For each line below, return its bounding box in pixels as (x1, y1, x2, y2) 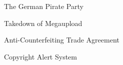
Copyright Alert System (4, 51, 77, 61)
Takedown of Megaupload (4, 17, 82, 28)
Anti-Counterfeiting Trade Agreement (4, 34, 119, 45)
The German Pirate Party (4, 1, 83, 11)
